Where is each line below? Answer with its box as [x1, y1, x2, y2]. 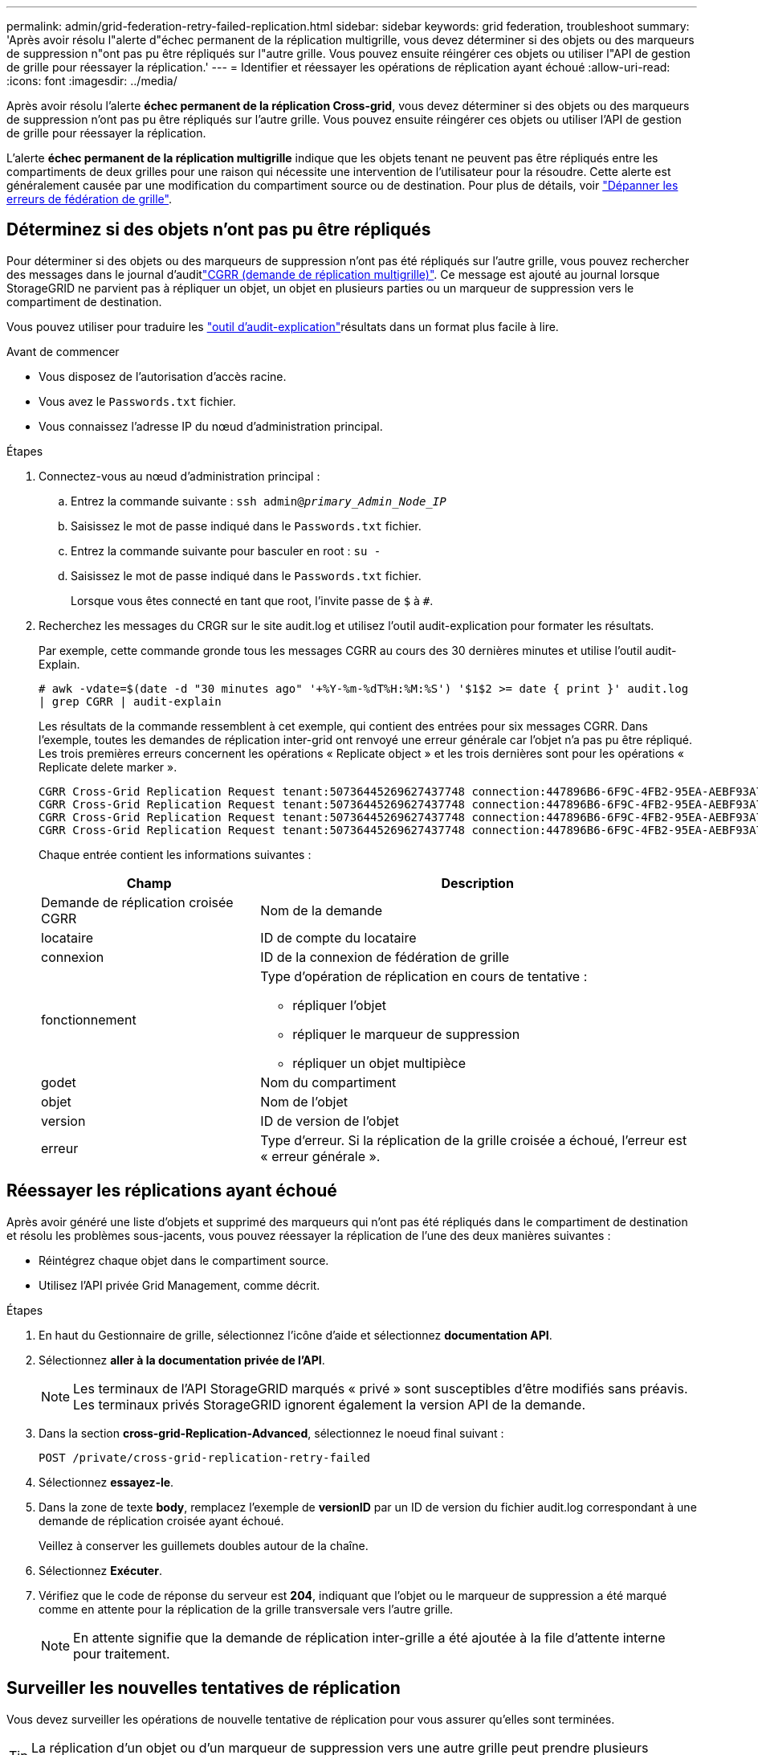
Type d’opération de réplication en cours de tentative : [260, 967, 588, 984]
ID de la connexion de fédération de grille [260, 948, 510, 965]
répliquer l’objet [292, 996, 386, 1013]
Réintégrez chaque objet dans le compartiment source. [39, 1253, 329, 1267]
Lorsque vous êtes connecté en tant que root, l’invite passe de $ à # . [71, 593, 434, 607]
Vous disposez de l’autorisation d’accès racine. [39, 369, 287, 383]
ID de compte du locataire [260, 929, 417, 946]
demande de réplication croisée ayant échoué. [39, 1513, 284, 1528]
